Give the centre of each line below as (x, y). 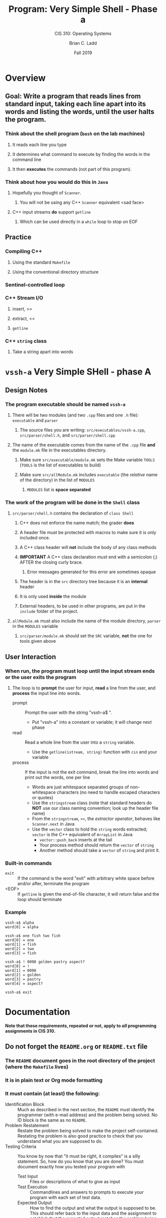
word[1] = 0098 (21, 970)
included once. (35, 538)
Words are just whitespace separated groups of (81, 787)
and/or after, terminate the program (54, 884)
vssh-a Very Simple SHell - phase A (78, 372)
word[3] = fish (21, 953)
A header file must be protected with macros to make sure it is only (88, 533)
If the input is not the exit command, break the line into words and (91, 772)
